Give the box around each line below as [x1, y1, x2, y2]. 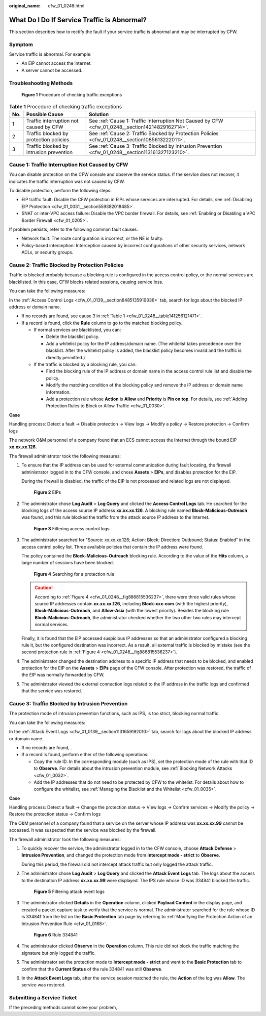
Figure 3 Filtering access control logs [33, 525, 110, 531]
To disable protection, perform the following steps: [9, 188, 112, 194]
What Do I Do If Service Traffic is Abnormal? [9, 15, 147, 24]
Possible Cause [26, 111, 64, 118]
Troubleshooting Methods [9, 80, 73, 86]
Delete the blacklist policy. [46, 334, 100, 339]
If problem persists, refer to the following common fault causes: [9, 226, 138, 232]
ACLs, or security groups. [21, 250, 73, 255]
